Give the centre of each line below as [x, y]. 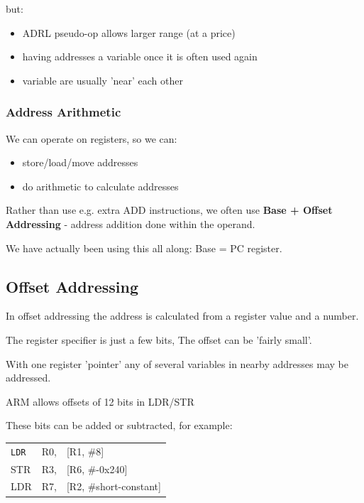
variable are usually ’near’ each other [103, 80]
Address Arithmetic [64, 112]
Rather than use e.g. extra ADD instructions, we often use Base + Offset [169, 210]
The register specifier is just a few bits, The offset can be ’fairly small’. [159, 339]
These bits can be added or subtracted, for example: [119, 425]
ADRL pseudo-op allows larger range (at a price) [129, 32]
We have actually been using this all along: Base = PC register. [144, 248]
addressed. [28, 378]
